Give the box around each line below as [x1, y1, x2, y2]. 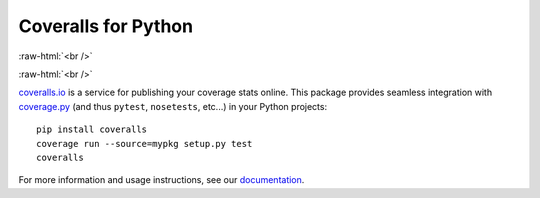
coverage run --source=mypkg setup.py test [36, 138, 253, 149]
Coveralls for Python [18, 15, 194, 37]
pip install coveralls [36, 124, 148, 135]
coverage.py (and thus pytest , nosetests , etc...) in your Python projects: [18, 100, 328, 112]
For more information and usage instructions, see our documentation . [18, 174, 305, 186]
